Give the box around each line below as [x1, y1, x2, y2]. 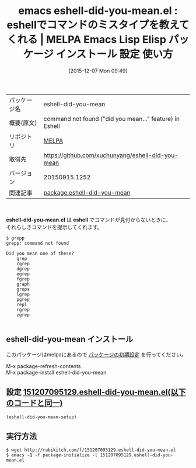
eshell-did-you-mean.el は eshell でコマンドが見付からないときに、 [6, 216, 171, 223]
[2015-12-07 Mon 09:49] [68, 67, 128, 74]
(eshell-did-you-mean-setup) [6, 414, 77, 420]
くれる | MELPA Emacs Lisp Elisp [6, 33, 166, 46]
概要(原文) [9, 119, 37, 127]
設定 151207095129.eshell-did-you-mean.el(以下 [6, 387, 186, 397]
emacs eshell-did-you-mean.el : [18, 4, 178, 18]
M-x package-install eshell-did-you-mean [6, 369, 107, 376]
